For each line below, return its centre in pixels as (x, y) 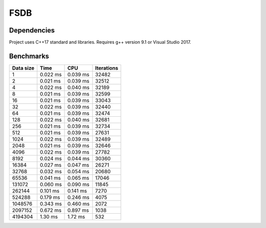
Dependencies (32, 30)
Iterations (107, 68)
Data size (23, 68)
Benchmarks (29, 56)
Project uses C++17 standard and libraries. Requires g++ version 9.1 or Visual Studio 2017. (100, 42)
